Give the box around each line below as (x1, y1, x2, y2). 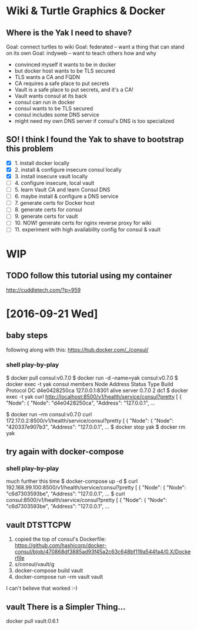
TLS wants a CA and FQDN (14, 74, 81, 80)
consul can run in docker (14, 99, 75, 106)
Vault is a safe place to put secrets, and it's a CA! (14, 86, 133, 93)
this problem (6, 143, 54, 154)
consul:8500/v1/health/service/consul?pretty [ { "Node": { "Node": (6, 497, 168, 504)
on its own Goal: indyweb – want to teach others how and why (6, 50, 157, 57)
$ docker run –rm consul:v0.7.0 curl (6, 410, 92, 417)
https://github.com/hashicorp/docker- (14, 542, 107, 549)
